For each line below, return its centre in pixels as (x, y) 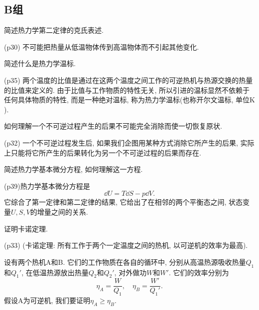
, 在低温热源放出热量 (55, 272)
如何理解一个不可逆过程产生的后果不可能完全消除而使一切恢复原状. (113, 126)
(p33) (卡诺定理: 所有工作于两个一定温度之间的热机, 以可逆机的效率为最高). (126, 245)
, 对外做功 (130, 272)
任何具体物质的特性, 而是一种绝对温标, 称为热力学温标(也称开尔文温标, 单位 (127, 100)
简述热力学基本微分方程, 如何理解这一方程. (73, 169)
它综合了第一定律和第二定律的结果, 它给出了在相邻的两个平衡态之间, (115, 202)
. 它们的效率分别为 (199, 272)
